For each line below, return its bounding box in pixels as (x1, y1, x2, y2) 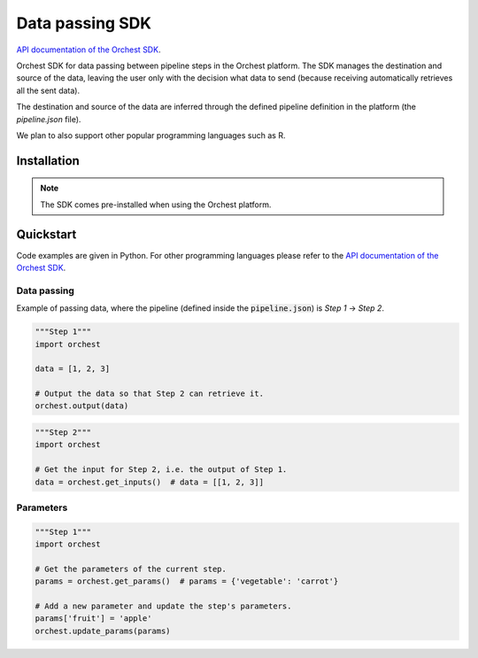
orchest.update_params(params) (35, 625, 172, 636)
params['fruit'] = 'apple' (35, 614, 152, 623)
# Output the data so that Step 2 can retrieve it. (35, 389, 265, 399)
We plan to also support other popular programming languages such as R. (16, 129, 286, 141)
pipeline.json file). (16, 113, 81, 124)
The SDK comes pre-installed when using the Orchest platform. (40, 199, 272, 210)
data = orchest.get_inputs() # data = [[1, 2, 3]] (35, 476, 265, 487)
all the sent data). (16, 85, 80, 96)
